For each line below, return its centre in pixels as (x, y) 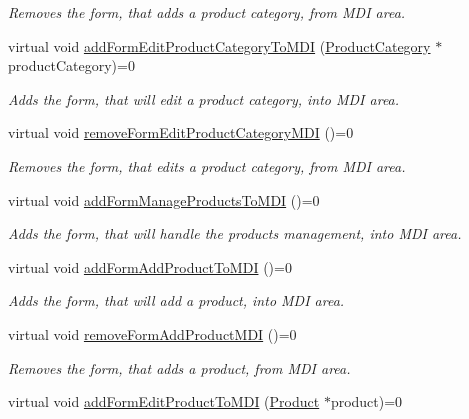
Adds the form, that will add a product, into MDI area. (176, 300)
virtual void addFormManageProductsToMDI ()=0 (164, 199)
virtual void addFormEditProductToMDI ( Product (164, 401)
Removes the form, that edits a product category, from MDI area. (207, 165)
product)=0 (366, 401)
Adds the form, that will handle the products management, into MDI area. (235, 233)
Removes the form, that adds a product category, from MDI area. (207, 12)
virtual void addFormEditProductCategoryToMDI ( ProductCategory (219, 45)
